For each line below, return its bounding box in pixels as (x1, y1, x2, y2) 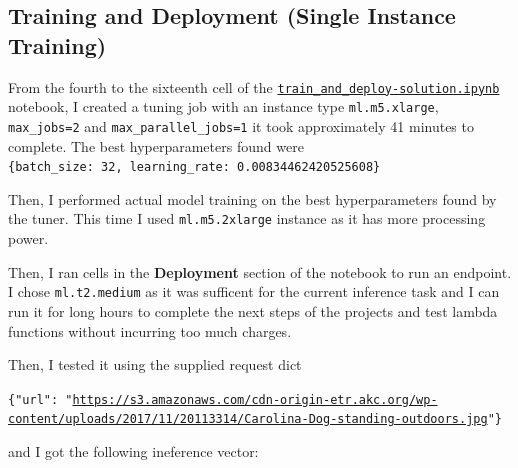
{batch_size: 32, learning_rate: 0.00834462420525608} (8, 160, 381, 175)
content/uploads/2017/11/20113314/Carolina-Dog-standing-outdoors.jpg (8, 412, 488, 427)
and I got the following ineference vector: (8, 441, 259, 461)
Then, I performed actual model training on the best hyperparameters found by (8, 188, 497, 209)
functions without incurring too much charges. (8, 320, 292, 341)
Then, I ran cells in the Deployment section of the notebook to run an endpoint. (8, 261, 512, 282)
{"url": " (8, 392, 73, 407)
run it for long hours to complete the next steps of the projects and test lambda (8, 300, 498, 321)
